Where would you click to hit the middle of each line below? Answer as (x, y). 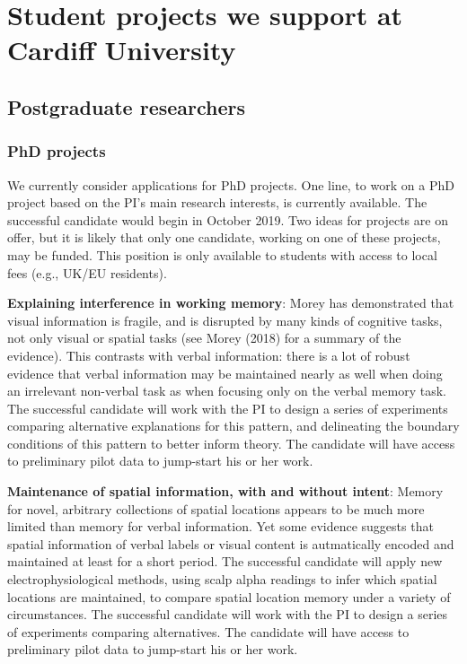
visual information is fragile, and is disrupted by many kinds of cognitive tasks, (225, 320)
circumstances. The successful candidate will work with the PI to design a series (228, 614)
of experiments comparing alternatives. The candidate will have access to (208, 631)
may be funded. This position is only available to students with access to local (222, 254)
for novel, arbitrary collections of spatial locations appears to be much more (216, 508)
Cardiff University (122, 50)
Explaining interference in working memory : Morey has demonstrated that (231, 303)
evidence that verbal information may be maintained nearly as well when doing (225, 373)
